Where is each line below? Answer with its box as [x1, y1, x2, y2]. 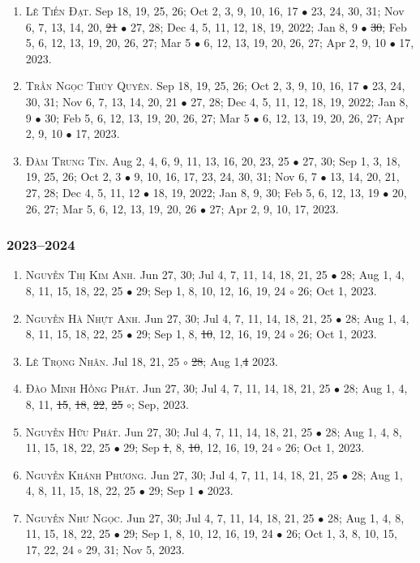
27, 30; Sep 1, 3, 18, [302, 152, 401, 169]
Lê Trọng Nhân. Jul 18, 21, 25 [25, 352, 180, 369]
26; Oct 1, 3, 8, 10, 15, [286, 525, 397, 542]
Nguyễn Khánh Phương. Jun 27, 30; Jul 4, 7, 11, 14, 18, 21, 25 [25, 466, 339, 483]
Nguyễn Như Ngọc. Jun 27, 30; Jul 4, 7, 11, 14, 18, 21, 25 [25, 509, 315, 526]
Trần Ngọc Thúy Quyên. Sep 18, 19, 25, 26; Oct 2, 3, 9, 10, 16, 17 [25, 77, 359, 94]
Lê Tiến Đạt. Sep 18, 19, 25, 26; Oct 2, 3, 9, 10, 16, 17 [25, 2, 298, 19]
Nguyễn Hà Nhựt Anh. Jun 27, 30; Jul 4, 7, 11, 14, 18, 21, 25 [25, 309, 332, 326]
